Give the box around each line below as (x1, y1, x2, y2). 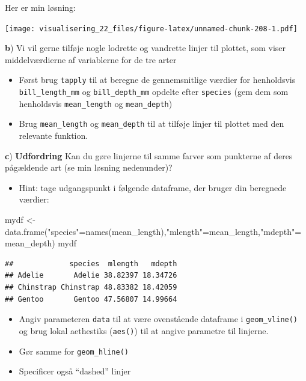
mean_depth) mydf (5, 237, 77, 249)
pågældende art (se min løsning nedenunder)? (5, 161, 173, 174)
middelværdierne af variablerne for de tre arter (5, 53, 177, 66)
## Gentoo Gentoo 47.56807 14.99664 (5, 294, 177, 303)
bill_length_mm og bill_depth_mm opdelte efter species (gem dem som (19, 85, 289, 98)
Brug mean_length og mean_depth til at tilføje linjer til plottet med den (19, 117, 284, 130)
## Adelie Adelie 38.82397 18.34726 (5, 271, 177, 280)
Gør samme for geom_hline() (19, 344, 129, 357)
